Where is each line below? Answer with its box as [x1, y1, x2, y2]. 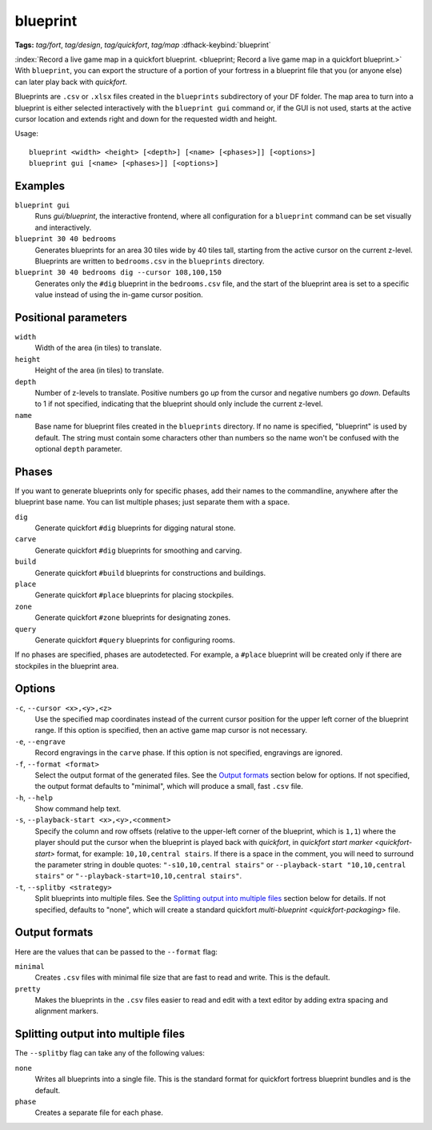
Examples [14, 179, 66, 192]
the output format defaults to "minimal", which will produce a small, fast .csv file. [34, 782, 304, 791]
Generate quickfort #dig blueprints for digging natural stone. [34, 523, 236, 533]
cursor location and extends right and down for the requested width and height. [14, 114, 278, 123]
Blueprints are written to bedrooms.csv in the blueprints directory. [34, 256, 265, 266]
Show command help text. [34, 804, 122, 814]
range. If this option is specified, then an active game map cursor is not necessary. [34, 726, 308, 735]
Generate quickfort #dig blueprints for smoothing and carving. [34, 545, 242, 555]
